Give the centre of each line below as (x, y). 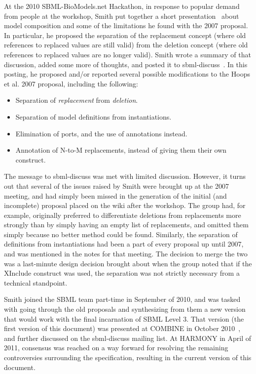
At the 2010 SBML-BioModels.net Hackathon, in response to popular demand (122, 6)
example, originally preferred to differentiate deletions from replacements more (123, 215)
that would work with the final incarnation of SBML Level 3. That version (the (124, 318)
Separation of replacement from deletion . (77, 100)
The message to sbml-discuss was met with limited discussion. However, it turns (125, 176)
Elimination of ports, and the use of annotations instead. (101, 133)
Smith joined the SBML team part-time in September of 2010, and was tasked (122, 299)
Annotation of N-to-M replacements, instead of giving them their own (121, 150)
